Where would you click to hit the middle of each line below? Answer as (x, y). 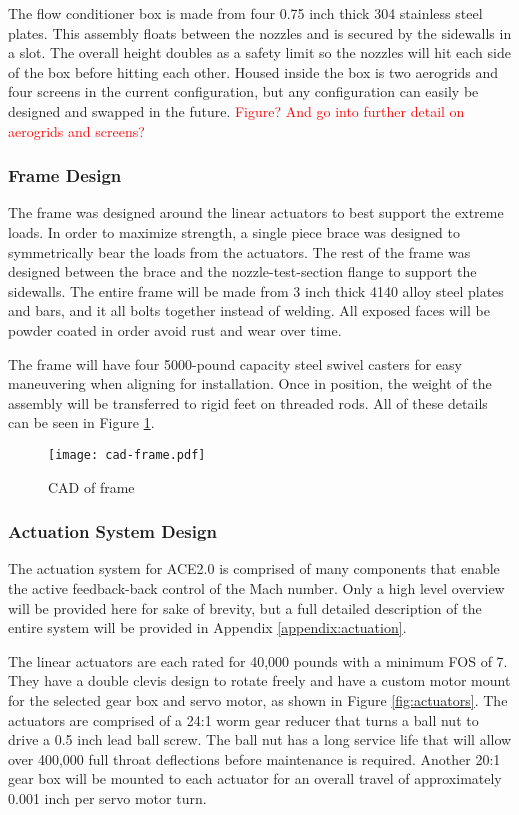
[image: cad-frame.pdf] (127, 454)
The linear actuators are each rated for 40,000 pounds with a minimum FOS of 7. (258, 660)
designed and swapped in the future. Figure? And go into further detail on (236, 110)
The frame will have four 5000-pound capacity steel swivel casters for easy (235, 363)
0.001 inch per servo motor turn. (107, 797)
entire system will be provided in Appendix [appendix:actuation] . (207, 627)
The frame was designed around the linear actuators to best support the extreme (256, 212)
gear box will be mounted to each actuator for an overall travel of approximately (255, 778)
